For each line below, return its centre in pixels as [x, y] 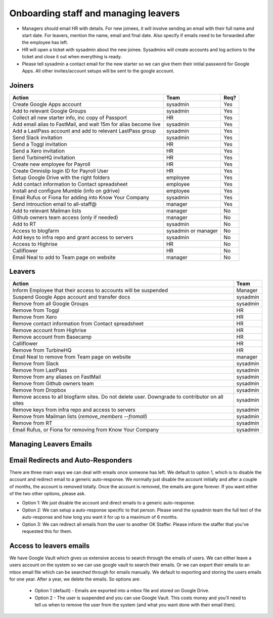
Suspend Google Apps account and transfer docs [71, 297]
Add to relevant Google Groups [49, 111]
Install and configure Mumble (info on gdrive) [66, 191]
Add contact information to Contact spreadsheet [70, 184]
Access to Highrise [35, 244]
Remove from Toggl [36, 310]
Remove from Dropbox [39, 390]
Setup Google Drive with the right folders [61, 177]
